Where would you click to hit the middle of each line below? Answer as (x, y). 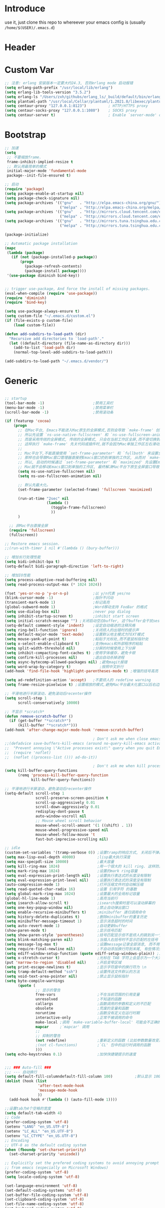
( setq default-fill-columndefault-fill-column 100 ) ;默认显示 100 (82, 1077)
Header (20, 48)
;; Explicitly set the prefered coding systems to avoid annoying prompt (82, 1163)
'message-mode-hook (58, 1090)
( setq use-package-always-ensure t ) (42, 311)
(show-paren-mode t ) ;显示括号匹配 (63, 931)
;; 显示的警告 (48, 990)
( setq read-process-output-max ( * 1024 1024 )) (53, 585)
